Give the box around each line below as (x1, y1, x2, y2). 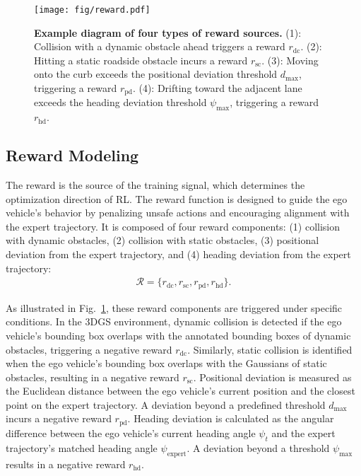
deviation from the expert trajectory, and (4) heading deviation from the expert (6, 247, 351, 262)
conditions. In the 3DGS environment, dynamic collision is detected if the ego (6, 314, 342, 329)
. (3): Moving (261, 52, 319, 67)
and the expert (271, 425, 336, 440)
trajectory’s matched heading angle (6, 440, 158, 455)
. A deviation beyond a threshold (187, 440, 330, 455)
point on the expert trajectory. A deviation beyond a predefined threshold (6, 397, 326, 412)
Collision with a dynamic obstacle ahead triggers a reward (34, 39, 285, 54)
